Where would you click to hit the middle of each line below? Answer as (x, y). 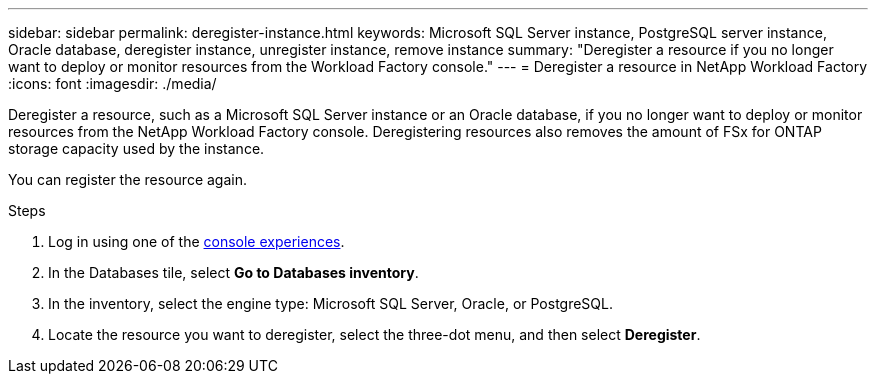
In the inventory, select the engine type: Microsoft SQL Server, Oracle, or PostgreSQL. (330, 303)
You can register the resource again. (127, 179)
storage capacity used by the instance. (136, 148)
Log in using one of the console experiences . (196, 241)
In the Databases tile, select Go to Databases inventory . (233, 272)
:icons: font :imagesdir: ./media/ (112, 83)
